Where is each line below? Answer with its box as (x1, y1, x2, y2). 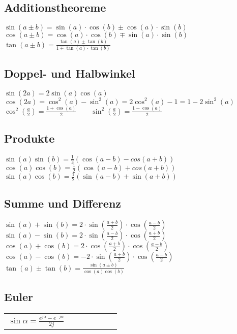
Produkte (4, 130, 55, 146)
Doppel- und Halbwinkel (4, 65, 135, 81)
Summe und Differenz (4, 195, 122, 211)
